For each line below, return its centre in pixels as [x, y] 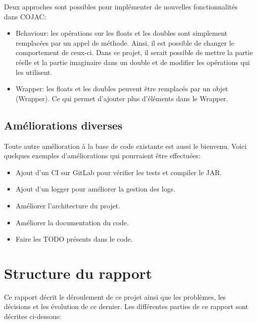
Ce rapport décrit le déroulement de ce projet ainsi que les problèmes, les [115, 296]
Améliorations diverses [63, 125]
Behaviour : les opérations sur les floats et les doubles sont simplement [121, 33]
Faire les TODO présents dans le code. [74, 239]
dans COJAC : [25, 16]
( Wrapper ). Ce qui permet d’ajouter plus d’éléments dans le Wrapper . [122, 98]
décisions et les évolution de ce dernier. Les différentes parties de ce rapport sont [126, 306]
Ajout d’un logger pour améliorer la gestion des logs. [95, 189]
